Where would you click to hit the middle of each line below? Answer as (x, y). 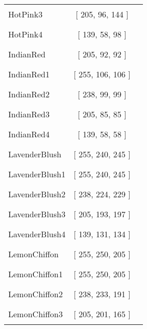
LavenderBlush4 (37, 234)
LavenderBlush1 (37, 174)
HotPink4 (25, 34)
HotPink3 (25, 14)
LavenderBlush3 (37, 214)
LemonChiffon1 (36, 274)
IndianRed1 (29, 74)
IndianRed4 (29, 134)
